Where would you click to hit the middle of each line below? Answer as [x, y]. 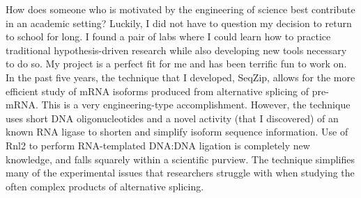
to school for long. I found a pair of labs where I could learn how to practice [168, 36]
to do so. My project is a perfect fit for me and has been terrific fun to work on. [176, 64]
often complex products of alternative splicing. [105, 186]
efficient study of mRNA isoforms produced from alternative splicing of [158, 91]
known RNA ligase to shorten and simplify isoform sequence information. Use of [177, 132]
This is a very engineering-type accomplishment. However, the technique [196, 105]
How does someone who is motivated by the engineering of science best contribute [180, 9]
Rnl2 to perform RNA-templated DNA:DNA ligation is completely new [158, 145]
